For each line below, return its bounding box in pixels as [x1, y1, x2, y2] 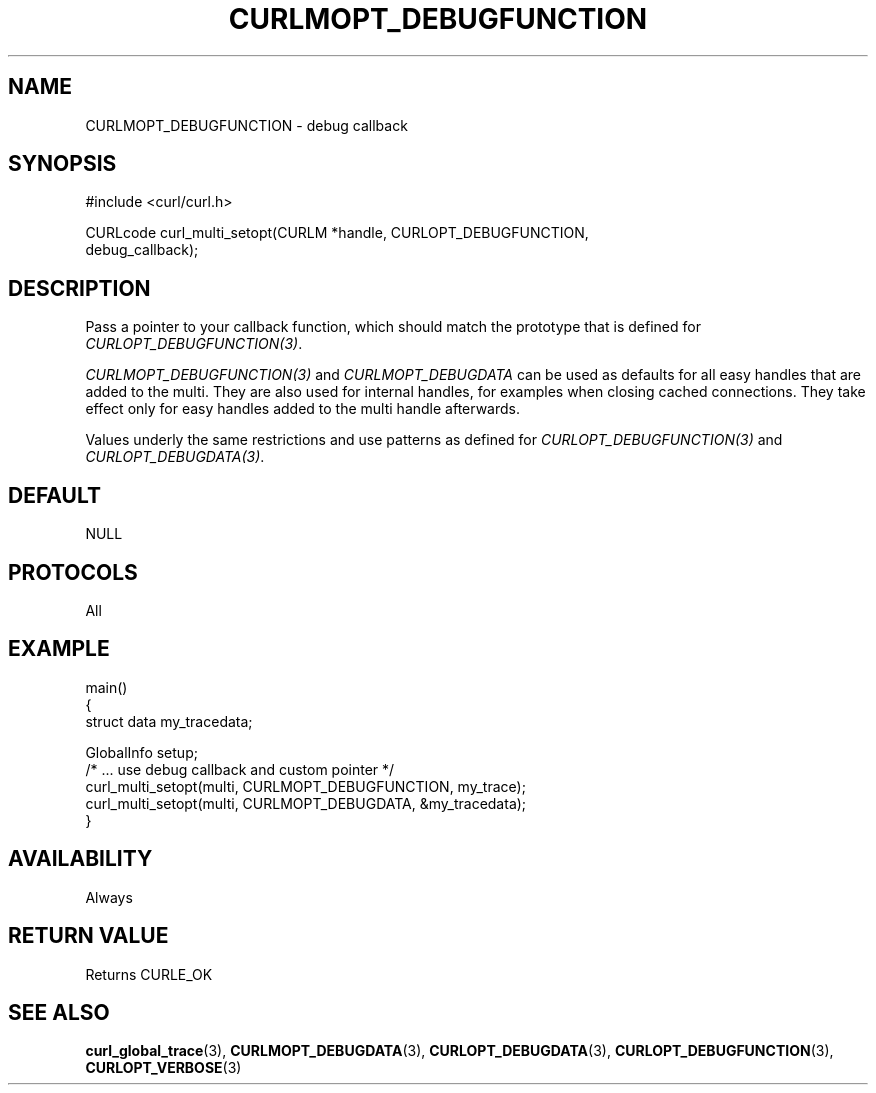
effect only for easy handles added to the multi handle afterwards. [85, 400, 520, 418]
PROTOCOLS [8, 559, 138, 585]
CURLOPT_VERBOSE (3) [85, 1059, 242, 1077]
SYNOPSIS [8, 151, 117, 177]
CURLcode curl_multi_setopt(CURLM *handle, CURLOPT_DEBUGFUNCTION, [85, 224, 589, 242]
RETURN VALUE [8, 923, 169, 949]
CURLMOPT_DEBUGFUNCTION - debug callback [85, 116, 408, 134]
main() [85, 678, 128, 696]
